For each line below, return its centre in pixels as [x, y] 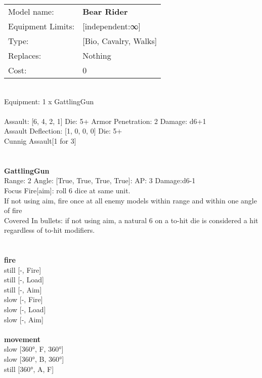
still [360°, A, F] [29, 369]
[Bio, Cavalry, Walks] [120, 41]
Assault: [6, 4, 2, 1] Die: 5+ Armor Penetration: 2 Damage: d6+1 [105, 121]
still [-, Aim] [23, 289]
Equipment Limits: [41, 26]
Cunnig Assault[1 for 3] [40, 140]
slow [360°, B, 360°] [34, 359]
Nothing [97, 55]
